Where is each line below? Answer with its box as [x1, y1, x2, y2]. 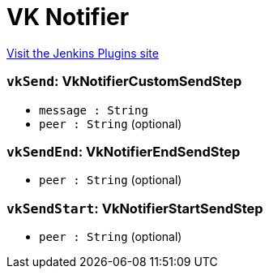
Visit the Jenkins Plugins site [6, 45, 159, 60]
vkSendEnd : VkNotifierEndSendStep [6, 143, 241, 160]
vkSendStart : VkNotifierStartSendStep [6, 200, 263, 217]
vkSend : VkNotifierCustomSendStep [6, 73, 242, 90]
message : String [39, 103, 148, 117]
